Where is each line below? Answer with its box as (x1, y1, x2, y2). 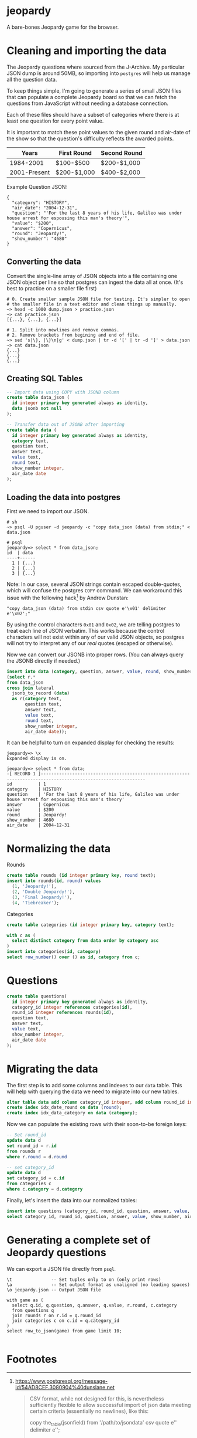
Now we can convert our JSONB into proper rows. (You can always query (6, 651, 184, 658)
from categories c (6, 1181, 51, 1187)
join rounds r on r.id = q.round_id (12, 1312, 101, 1318)
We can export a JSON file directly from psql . (6, 1265, 116, 1272)
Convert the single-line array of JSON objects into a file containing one (6, 272, 178, 279)
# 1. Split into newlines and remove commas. (6, 327, 119, 333)
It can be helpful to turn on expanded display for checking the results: (6, 739, 175, 746)
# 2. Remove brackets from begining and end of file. (6, 332, 141, 338)
